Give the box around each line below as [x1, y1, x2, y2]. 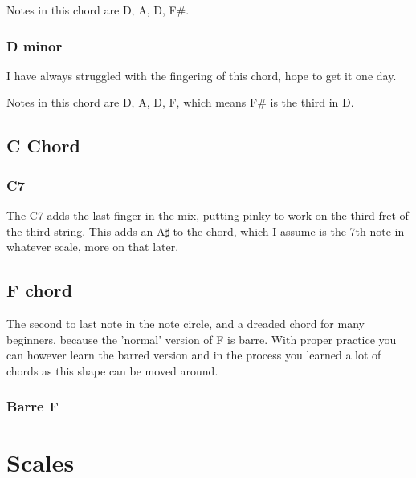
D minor [6, 35, 63, 55]
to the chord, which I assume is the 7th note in [173, 222, 405, 239]
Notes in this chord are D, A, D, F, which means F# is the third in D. [6, 94, 354, 111]
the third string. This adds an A [6, 222, 165, 239]
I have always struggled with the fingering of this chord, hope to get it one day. [6, 67, 397, 83]
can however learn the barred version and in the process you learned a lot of [6, 346, 381, 363]
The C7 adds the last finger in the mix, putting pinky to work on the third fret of [6, 207, 409, 223]
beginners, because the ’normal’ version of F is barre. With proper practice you [6, 330, 397, 347]
